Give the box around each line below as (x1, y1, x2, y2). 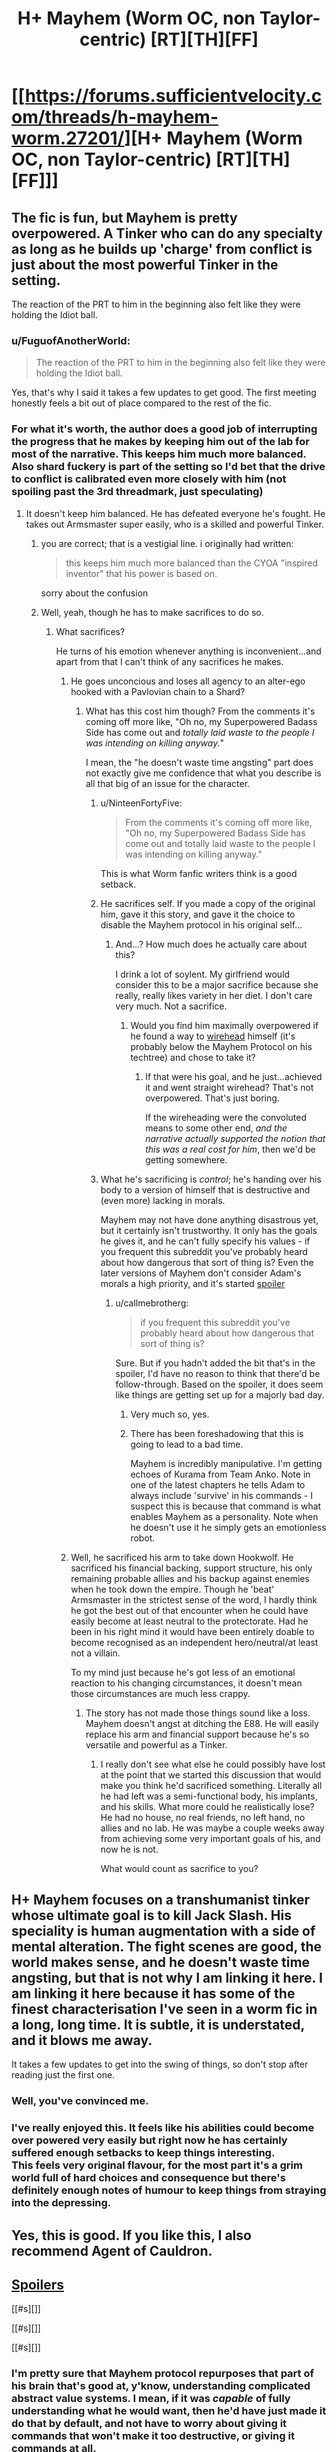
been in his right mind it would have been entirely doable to (70, 1625, 315, 1637)
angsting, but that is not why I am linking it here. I (11, 1969, 323, 1986)
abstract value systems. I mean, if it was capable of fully (11, 2392, 291, 2406)
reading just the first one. (11, 2069, 116, 2081)
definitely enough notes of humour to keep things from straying (11, 2183, 327, 2197)
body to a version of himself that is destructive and (100, 1183, 311, 1196)
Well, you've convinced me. (11, 2094, 149, 2108)
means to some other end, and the (145, 1122, 288, 1134)
